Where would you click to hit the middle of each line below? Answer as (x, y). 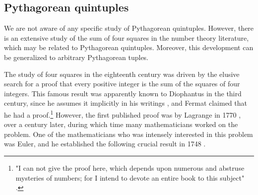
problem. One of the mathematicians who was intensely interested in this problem (129, 134)
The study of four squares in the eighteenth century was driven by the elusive (122, 74)
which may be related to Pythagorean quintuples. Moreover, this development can (129, 47)
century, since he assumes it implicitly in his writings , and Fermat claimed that (126, 103)
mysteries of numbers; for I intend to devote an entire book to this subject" (130, 177)
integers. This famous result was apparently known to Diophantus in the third (123, 93)
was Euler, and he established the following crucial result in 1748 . (105, 144)
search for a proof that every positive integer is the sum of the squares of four (122, 84)
